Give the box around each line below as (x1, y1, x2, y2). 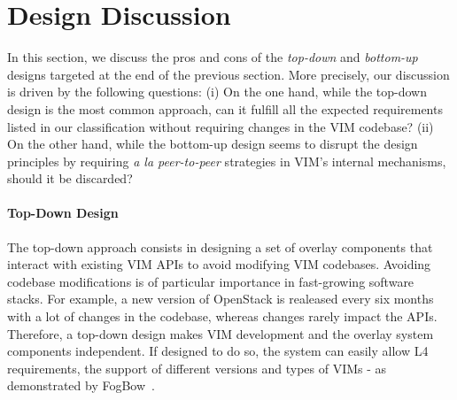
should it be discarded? (7, 169, 133, 188)
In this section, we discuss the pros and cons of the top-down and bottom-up (7, 48, 418, 66)
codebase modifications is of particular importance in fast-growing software (7, 272, 414, 290)
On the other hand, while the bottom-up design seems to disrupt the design (7, 135, 418, 153)
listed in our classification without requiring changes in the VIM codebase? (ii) (7, 117, 434, 135)
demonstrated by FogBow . (7, 376, 155, 395)
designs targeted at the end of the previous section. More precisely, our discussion (7, 65, 450, 83)
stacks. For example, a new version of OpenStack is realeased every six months (7, 289, 434, 308)
